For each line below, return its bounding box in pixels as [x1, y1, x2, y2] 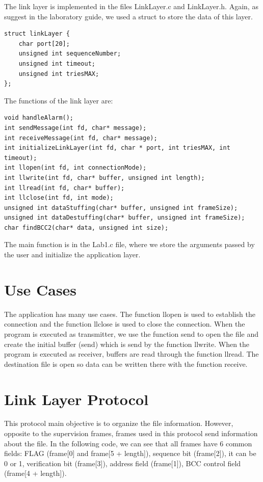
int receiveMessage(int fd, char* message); [4, 134, 157, 142]
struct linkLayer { [4, 30, 70, 38]
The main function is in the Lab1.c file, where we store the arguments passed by [4, 239, 255, 250]
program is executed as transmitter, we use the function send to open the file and [4, 328, 259, 339]
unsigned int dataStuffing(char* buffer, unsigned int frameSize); [4, 204, 238, 211]
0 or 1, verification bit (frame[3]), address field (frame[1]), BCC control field [4, 458, 241, 468]
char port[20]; [18, 40, 70, 47]
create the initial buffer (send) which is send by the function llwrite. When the [4, 338, 250, 349]
